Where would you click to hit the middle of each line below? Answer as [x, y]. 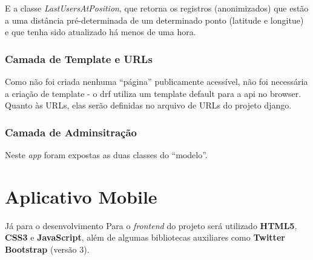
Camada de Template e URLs [79, 58]
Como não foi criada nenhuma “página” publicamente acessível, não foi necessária [156, 81]
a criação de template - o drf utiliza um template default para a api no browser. [153, 93]
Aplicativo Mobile [81, 196]
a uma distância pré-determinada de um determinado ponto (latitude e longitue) [154, 20]
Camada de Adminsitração [71, 132]
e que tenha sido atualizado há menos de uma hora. [100, 32]
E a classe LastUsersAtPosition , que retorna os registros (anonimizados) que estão [157, 8]
